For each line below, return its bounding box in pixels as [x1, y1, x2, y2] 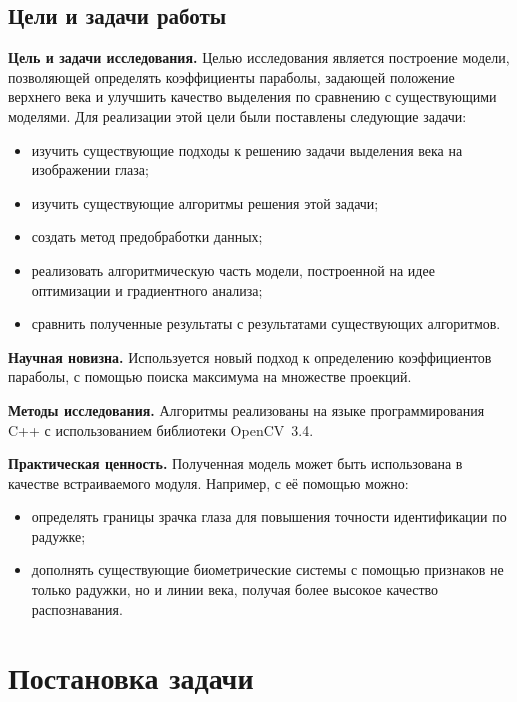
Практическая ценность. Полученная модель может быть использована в [8, 453, 463, 474]
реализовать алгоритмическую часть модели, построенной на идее [31, 259, 435, 280]
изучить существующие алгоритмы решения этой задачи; [31, 192, 379, 213]
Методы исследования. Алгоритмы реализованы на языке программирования [8, 399, 485, 420]
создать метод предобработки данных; [31, 226, 263, 247]
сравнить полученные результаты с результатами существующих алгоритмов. [31, 313, 501, 334]
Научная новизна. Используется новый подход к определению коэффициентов [8, 346, 492, 367]
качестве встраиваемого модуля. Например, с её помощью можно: [8, 472, 409, 493]
